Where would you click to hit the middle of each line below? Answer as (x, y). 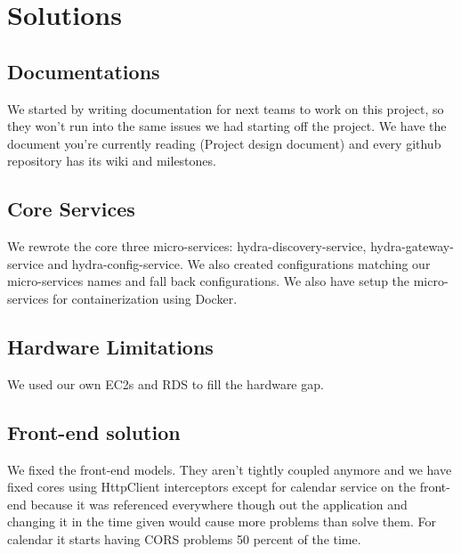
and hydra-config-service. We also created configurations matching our (239, 263)
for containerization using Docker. (145, 298)
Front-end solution (94, 432)
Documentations (84, 71)
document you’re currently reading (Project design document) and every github (224, 143)
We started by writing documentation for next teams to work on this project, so (226, 108)
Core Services (71, 209)
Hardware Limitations (110, 346)
